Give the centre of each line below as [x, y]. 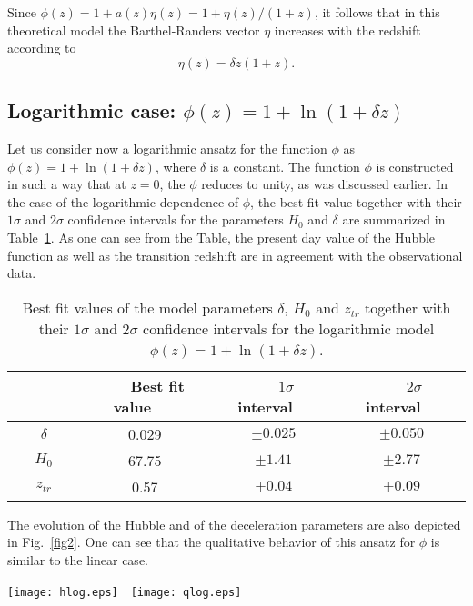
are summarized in [394, 219]
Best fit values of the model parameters [147, 307]
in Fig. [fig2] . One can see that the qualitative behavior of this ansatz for [211, 542]
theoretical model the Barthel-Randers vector [134, 30]
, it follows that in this [377, 12]
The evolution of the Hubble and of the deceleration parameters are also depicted [234, 524]
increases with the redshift [347, 30]
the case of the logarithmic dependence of [123, 201]
